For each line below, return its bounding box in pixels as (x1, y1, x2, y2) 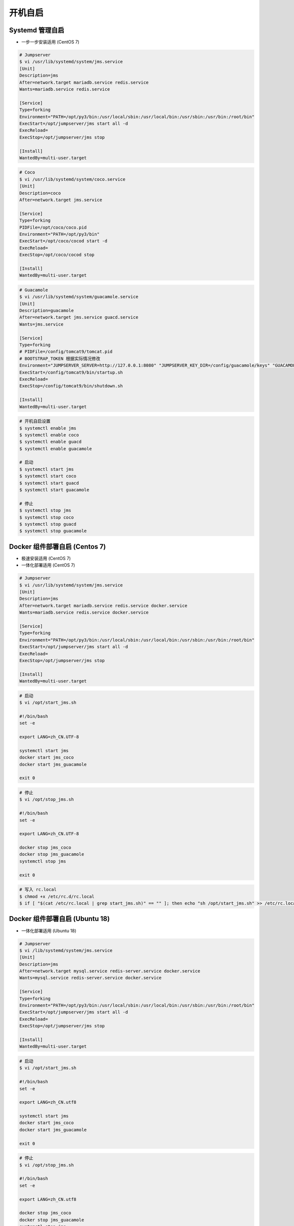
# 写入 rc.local (19, 887, 57, 893)
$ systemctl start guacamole (19, 487, 90, 493)
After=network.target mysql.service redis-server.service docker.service (19, 969, 200, 974)
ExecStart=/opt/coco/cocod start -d (19, 238, 108, 244)
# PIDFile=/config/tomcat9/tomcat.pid (19, 349, 113, 355)
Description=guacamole (19, 308, 74, 313)
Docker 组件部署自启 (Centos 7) (9, 542, 106, 551)
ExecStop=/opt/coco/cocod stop (19, 252, 95, 257)
